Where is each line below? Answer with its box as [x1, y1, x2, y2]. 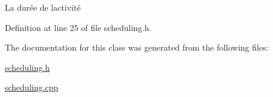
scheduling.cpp [5, 81, 59, 93]
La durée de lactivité [5, 1, 81, 13]
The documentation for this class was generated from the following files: [5, 41, 269, 54]
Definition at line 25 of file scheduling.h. [5, 21, 151, 33]
